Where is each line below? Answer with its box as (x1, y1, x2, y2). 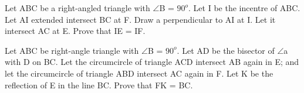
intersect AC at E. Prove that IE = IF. (5, 25, 146, 37)
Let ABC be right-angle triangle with (5, 44, 139, 56)
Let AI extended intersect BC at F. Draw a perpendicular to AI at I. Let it (5, 13, 276, 25)
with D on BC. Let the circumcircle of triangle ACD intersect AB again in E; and (5, 56, 299, 68)
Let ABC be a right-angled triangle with (5, 2, 150, 13)
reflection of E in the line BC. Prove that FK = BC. (5, 78, 193, 91)
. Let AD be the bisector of (177, 44, 275, 56)
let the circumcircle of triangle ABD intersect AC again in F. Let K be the (5, 67, 273, 79)
